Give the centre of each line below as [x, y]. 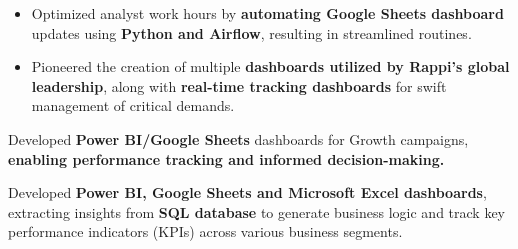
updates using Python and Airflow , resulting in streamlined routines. [251, 32]
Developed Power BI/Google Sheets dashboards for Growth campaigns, [238, 138]
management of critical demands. [133, 105]
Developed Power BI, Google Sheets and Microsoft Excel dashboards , [247, 192]
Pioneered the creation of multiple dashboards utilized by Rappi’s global [270, 66]
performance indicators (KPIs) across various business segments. [205, 231]
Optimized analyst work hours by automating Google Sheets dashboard [267, 13]
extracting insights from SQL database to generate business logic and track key [256, 211]
